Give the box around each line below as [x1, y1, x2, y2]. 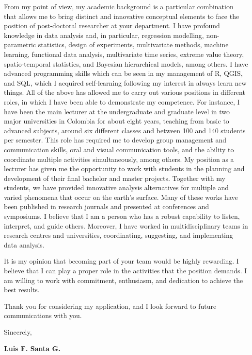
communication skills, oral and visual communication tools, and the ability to [4, 144, 234, 154]
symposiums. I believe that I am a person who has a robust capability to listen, [4, 211, 240, 221]
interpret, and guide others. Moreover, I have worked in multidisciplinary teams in [4, 220, 248, 231]
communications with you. [4, 310, 82, 320]
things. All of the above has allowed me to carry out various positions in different [4, 87, 245, 97]
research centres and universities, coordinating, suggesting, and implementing [4, 230, 233, 240]
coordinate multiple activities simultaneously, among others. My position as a [4, 154, 234, 164]
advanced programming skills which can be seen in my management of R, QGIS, [4, 68, 243, 78]
